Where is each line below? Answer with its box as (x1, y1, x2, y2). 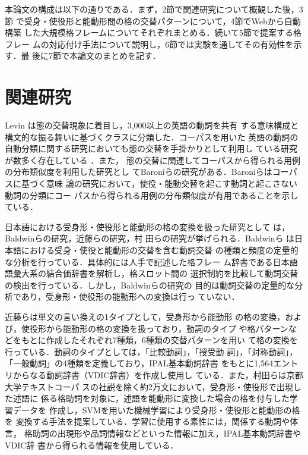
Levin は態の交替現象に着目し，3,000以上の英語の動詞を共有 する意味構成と (5, 119, 299, 131)
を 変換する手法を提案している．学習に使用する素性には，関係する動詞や (5, 415, 290, 428)
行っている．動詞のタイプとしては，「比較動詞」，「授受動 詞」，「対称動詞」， (5, 345, 298, 357)
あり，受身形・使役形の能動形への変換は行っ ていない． (21, 290, 240, 303)
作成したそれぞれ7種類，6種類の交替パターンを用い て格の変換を (46, 334, 298, 346)
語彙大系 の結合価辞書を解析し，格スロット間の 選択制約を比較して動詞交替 (5, 267, 299, 280)
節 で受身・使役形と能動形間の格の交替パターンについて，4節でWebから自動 (5, 14, 301, 27)
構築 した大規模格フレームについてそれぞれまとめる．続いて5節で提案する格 (5, 26, 301, 39)
